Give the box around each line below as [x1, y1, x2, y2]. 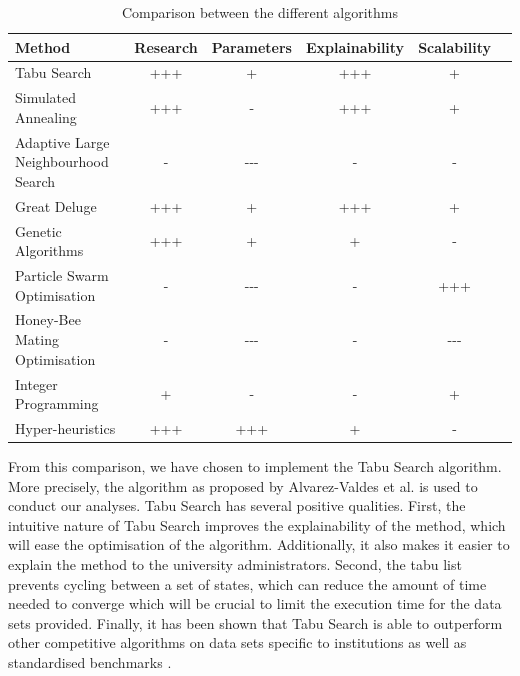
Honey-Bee [15, 309, 81, 330]
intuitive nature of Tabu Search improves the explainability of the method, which [8, 514, 506, 535]
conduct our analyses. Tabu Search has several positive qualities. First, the [8, 495, 466, 516]
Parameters [211, 36, 292, 57]
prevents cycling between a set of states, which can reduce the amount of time [8, 573, 487, 594]
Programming [15, 393, 99, 414]
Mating [15, 329, 59, 350]
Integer [15, 373, 58, 394]
